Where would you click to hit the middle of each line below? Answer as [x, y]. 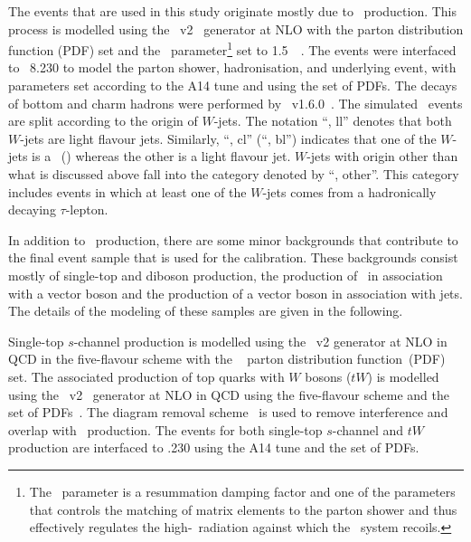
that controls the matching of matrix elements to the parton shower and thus [243, 509]
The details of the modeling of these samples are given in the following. [206, 311]
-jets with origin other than [382, 156]
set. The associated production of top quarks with [146, 376]
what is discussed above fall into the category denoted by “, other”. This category [234, 174]
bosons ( [328, 376]
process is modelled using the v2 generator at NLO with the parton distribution [236, 29]
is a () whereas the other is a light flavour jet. [161, 156]
